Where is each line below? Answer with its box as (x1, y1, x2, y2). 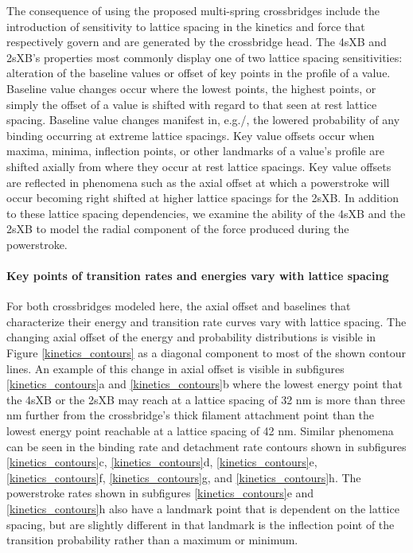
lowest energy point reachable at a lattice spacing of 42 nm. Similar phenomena (6, 423, 394, 439)
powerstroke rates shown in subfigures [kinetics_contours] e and (6, 485, 314, 501)
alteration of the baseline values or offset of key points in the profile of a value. (6, 64, 391, 81)
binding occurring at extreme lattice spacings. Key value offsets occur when (6, 127, 375, 143)
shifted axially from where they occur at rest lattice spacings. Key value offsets (6, 158, 392, 174)
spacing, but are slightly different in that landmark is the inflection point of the (6, 516, 395, 532)
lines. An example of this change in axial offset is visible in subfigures (6, 360, 345, 376)
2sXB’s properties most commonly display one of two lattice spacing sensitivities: (6, 49, 403, 65)
